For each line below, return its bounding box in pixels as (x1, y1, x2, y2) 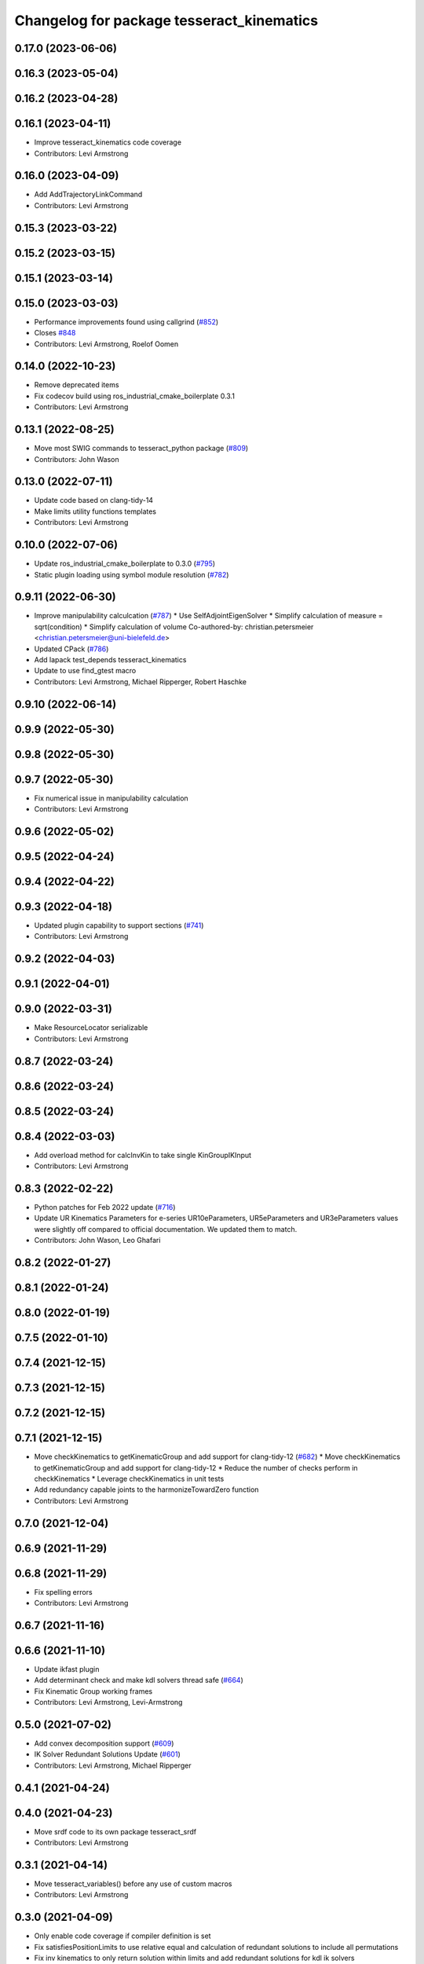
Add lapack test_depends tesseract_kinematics (34, 654, 187, 664)
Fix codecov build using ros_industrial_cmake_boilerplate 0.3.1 (34, 391, 236, 401)
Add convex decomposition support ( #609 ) (34, 1739, 174, 1748)
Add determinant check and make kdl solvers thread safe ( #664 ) (34, 1676, 243, 1685)
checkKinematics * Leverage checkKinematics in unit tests (34, 1474, 225, 1483)
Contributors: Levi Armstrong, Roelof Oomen (34, 339, 179, 349)
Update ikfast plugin (34, 1665, 100, 1674)
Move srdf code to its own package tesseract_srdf (34, 1827, 197, 1836)
